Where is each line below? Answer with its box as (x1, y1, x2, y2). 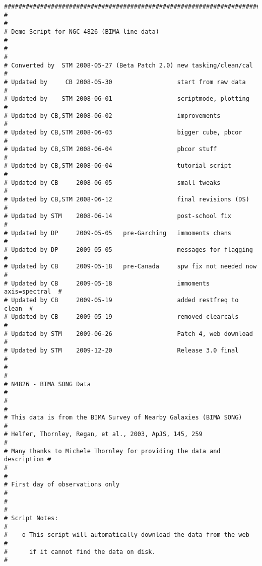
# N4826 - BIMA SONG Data (4, 380, 91, 388)
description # (4, 456, 51, 463)
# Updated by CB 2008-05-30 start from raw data (4, 78, 246, 86)
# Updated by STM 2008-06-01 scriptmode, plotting (4, 95, 249, 103)
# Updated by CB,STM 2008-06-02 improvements (4, 112, 221, 119)
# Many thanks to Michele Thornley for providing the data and (4, 447, 221, 455)
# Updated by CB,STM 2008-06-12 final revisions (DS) (4, 196, 249, 203)
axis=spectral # (4, 288, 62, 296)
